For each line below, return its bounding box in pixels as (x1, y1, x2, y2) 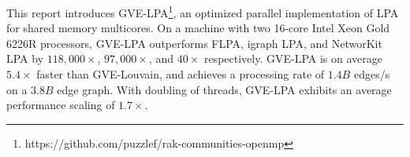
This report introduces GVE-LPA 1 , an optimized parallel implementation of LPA (6, 2, 399, 20)
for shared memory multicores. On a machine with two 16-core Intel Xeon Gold (6, 20, 390, 36)
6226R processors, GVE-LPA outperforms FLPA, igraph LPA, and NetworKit (6, 35, 382, 51)
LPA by (6, 50, 44, 67)
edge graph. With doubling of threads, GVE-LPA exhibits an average (57, 81, 392, 97)
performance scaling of (6, 97, 115, 113)
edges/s (353, 66, 390, 82)
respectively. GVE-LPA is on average (203, 50, 382, 67)
